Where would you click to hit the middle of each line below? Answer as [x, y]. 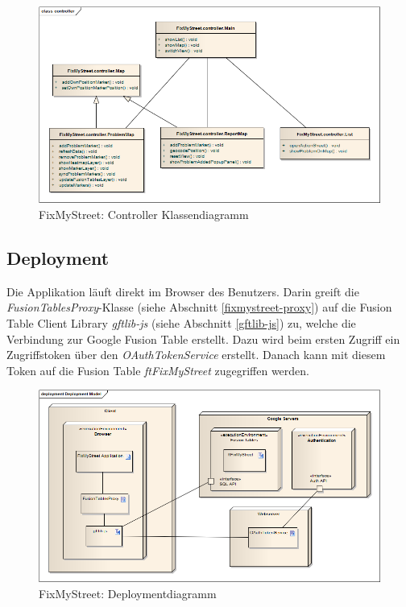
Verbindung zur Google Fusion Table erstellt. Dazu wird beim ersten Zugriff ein [203, 339]
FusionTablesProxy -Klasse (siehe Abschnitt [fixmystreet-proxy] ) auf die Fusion [199, 307]
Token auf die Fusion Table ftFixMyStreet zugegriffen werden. [158, 370]
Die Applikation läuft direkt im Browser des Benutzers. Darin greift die [183, 291]
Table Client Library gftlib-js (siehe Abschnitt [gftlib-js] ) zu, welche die [181, 323]
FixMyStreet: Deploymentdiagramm [128, 593]
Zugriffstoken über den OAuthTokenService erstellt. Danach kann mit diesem [196, 355]
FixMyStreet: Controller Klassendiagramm [144, 215]
